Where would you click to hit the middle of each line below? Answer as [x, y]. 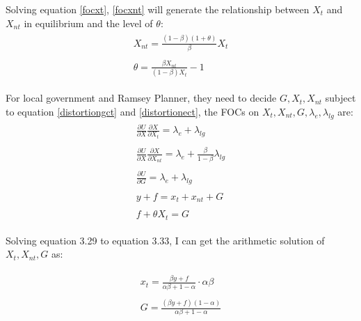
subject [340, 98]
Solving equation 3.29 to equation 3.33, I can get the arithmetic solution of [165, 240]
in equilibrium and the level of [88, 23]
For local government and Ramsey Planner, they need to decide [141, 98]
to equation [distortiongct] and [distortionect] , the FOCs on [133, 111]
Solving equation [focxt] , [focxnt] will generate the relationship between [158, 9]
